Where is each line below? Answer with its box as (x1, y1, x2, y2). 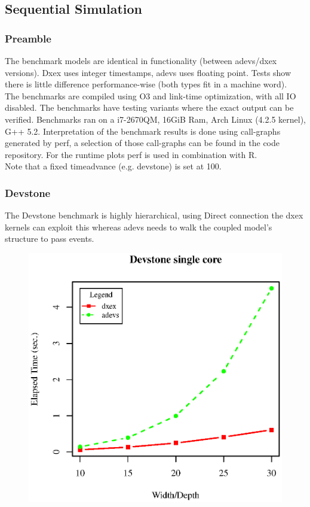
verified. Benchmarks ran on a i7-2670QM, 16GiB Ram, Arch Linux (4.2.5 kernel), (5, 113, 306, 125)
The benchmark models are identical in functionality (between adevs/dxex (5, 54, 277, 66)
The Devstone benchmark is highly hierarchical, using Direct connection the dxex (5, 209, 303, 221)
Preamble (5, 31, 51, 45)
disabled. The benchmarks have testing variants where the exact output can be (5, 101, 294, 114)
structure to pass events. (5, 232, 94, 245)
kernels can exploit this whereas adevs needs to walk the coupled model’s (5, 220, 272, 233)
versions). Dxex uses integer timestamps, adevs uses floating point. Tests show (5, 66, 291, 78)
